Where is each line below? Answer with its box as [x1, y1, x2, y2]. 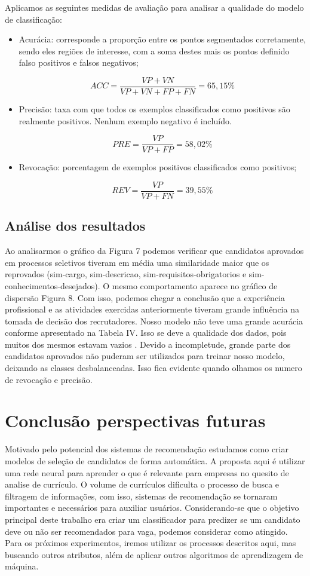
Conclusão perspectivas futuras [5, 408, 266, 433]
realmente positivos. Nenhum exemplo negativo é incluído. [19, 114, 232, 127]
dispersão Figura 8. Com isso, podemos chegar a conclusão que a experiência [5, 291, 285, 304]
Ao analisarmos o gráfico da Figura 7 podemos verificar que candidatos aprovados [5, 244, 304, 257]
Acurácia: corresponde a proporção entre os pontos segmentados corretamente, [19, 33, 306, 45]
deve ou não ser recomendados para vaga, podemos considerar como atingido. [5, 525, 288, 537]
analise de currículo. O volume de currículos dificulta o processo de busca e [5, 478, 280, 491]
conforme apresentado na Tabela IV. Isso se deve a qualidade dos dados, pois [5, 326, 287, 339]
